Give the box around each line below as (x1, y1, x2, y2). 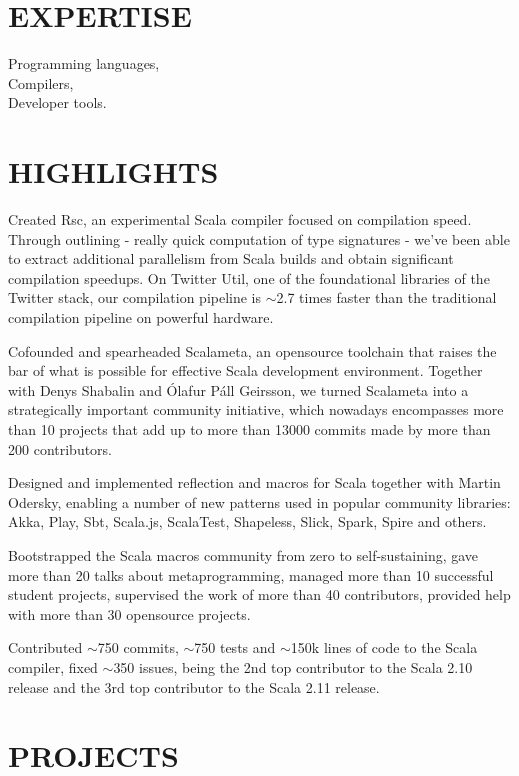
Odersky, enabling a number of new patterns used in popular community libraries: (8, 491, 511, 512)
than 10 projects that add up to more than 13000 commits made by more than (8, 418, 491, 439)
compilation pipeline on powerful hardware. (8, 307, 274, 327)
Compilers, (8, 72, 74, 93)
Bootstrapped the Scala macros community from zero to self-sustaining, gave (8, 544, 479, 565)
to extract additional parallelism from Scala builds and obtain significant (8, 248, 454, 269)
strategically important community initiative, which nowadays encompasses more (8, 399, 504, 420)
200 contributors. (8, 438, 113, 459)
